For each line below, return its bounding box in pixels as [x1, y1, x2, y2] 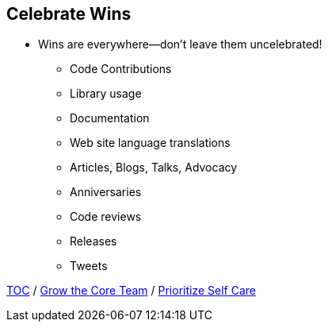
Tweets [70, 259, 108, 273]
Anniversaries [70, 185, 142, 199]
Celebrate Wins [6, 4, 132, 24]
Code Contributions [70, 62, 172, 76]
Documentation [70, 111, 150, 125]
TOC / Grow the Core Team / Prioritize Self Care [6, 284, 256, 298]
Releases [70, 234, 117, 249]
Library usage [70, 87, 142, 101]
